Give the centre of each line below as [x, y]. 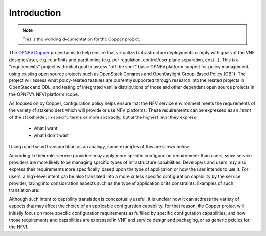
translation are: [24, 190]
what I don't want [51, 135]
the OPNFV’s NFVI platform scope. [44, 94]
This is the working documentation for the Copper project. [81, 39]
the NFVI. [19, 227]
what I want [46, 128]
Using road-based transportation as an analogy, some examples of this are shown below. [100, 147]
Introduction [35, 13]
